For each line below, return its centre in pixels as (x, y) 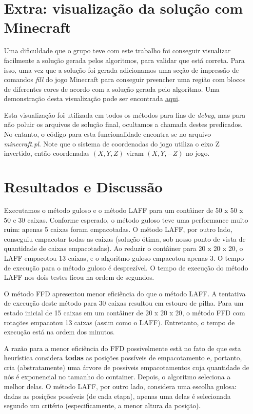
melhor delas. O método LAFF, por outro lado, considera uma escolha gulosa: (120, 386)
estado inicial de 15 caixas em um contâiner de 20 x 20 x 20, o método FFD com (125, 312)
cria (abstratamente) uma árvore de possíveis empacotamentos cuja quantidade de (126, 367)
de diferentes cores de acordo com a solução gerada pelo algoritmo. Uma (112, 89)
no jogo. (198, 153)
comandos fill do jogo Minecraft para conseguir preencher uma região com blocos (125, 79)
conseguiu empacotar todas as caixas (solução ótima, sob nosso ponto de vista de (125, 238)
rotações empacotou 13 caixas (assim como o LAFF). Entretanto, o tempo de (119, 322)
